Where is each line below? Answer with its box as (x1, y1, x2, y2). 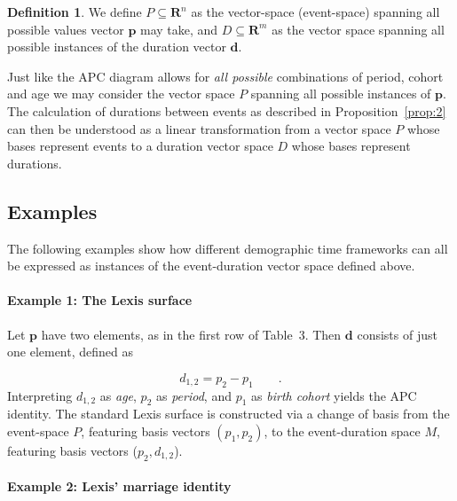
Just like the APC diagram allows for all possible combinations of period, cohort (7, 67, 444, 85)
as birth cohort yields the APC (251, 386, 417, 404)
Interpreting (7, 386, 73, 404)
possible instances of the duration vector (7, 37, 226, 56)
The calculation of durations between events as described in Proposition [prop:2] (7, 101, 446, 120)
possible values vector (7, 20, 124, 38)
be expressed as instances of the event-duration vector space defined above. (7, 256, 415, 275)
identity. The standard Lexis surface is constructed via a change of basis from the (7, 404, 450, 423)
